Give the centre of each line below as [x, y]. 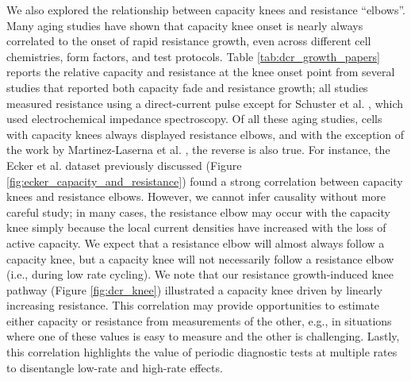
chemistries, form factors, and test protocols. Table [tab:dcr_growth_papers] [193, 56]
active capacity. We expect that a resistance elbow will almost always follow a [196, 242]
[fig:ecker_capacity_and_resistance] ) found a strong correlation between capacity [205, 181]
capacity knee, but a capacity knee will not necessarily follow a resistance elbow [200, 258]
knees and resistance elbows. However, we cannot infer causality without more [196, 196]
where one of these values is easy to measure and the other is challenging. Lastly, [203, 336]
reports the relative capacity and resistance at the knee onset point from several [201, 72]
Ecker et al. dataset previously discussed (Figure [124, 165]
